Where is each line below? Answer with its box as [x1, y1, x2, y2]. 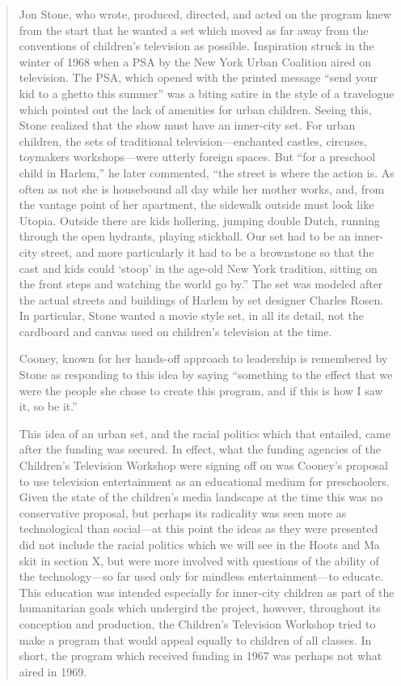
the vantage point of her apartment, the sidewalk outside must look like [19, 196, 374, 213]
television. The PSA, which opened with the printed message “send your [19, 69, 378, 86]
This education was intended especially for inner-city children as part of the [19, 583, 395, 600]
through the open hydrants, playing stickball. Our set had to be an [19, 228, 351, 245]
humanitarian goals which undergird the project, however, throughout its [19, 599, 381, 616]
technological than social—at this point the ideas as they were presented [19, 520, 378, 537]
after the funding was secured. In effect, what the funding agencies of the [19, 441, 381, 458]
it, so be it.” [19, 398, 78, 415]
